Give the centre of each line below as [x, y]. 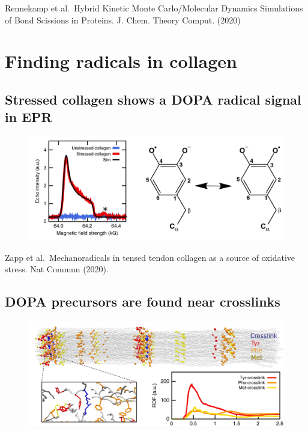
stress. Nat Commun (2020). [57, 269]
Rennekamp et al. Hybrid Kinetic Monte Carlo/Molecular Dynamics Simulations [154, 8]
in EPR [29, 117]
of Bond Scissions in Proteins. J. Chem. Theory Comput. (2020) [123, 20]
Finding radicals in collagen [121, 61]
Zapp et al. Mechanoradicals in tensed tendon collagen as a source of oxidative [150, 257]
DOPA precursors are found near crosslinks [143, 301]
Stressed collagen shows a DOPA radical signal [153, 99]
